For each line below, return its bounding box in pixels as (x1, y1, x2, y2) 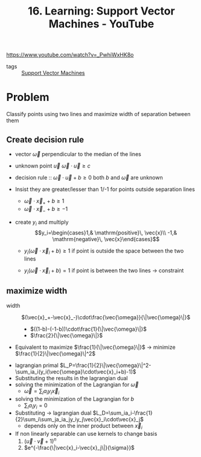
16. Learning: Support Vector (28, 4, 175, 18)
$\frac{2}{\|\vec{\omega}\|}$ (30, 331, 103, 339)
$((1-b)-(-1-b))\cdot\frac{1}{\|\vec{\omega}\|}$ (30, 325, 147, 332)
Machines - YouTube (48, 17, 155, 31)
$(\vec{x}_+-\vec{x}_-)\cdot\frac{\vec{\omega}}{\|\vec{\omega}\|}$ (21, 313, 191, 321)
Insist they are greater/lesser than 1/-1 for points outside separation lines (14, 186, 195, 193)
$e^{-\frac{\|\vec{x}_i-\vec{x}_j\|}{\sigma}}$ (24, 444, 135, 451)
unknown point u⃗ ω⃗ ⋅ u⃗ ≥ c (14, 162, 91, 169)
